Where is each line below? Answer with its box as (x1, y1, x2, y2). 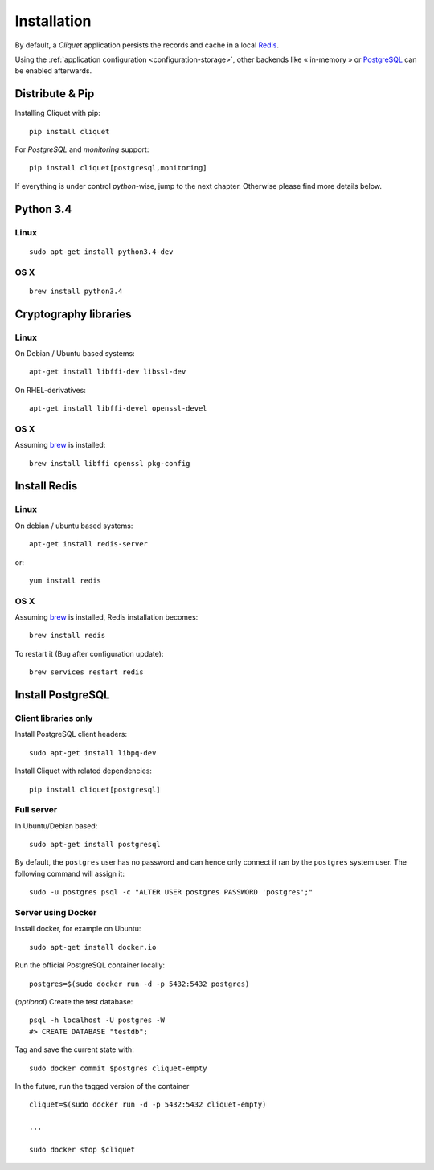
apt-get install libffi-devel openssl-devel (29, 404, 208, 413)
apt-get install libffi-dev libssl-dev (29, 367, 186, 377)
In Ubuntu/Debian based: (14, 820, 98, 831)
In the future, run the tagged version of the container (14, 1081, 190, 1090)
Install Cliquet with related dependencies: (14, 766, 153, 775)
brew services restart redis (29, 668, 144, 677)
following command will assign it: (14, 869, 125, 878)
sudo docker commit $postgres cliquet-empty (29, 1063, 208, 1073)
